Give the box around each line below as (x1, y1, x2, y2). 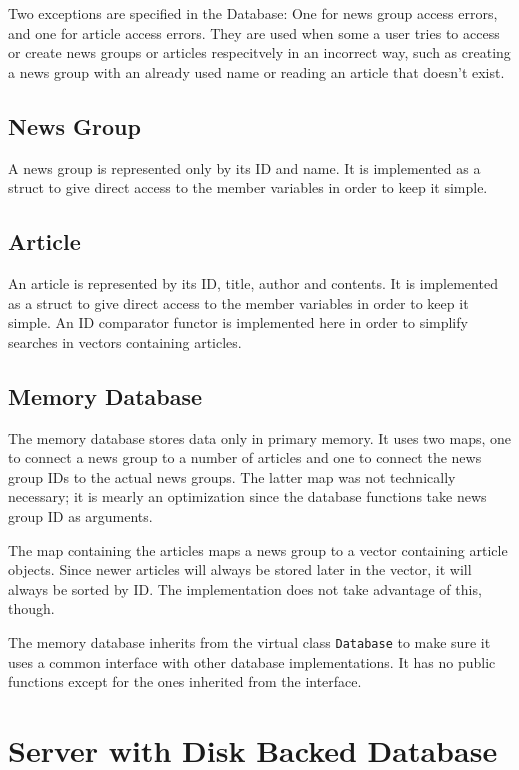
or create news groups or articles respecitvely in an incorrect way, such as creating (8, 42, 511, 63)
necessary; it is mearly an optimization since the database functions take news (8, 486, 487, 507)
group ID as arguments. (8, 505, 153, 526)
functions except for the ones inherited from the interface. (8, 671, 362, 692)
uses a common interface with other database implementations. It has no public (8, 651, 496, 672)
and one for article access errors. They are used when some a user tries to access (8, 22, 500, 43)
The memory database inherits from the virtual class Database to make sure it (8, 631, 491, 652)
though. (8, 598, 55, 619)
